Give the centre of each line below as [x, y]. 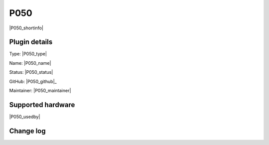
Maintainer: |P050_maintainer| [40, 91]
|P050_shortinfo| [26, 28]
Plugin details [31, 42]
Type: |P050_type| [28, 54]
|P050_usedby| [25, 117]
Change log [27, 131]
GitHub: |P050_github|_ [33, 81]
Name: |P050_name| [30, 63]
